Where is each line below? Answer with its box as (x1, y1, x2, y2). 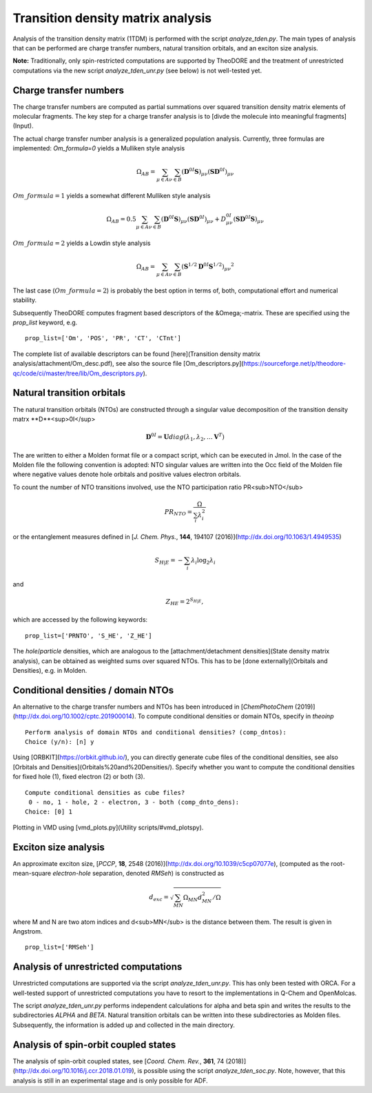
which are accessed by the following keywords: (12, 616, 148, 624)
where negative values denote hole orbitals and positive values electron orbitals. (12, 470, 241, 479)
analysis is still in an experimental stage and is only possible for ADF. (12, 1076, 208, 1085)
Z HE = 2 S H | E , (165, 597, 204, 607)
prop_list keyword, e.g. (12, 318, 78, 327)
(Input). (12, 121, 34, 130)
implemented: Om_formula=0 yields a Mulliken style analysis (12, 144, 185, 152)
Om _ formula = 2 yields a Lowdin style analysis (12, 239, 151, 247)
